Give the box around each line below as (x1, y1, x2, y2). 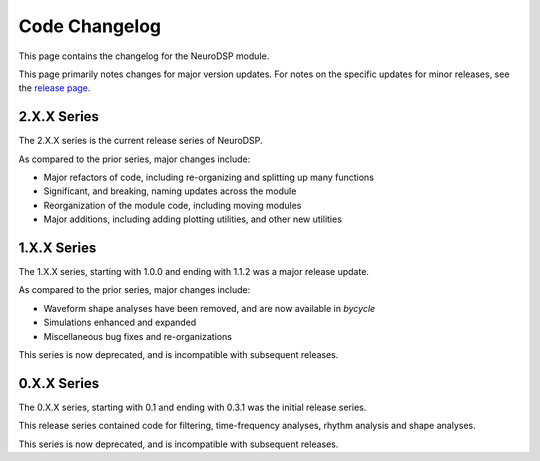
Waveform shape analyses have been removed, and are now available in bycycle (43, 302, 376, 314)
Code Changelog (18, 15, 162, 37)
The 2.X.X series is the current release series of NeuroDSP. (18, 135, 263, 147)
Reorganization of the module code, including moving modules (43, 199, 302, 211)
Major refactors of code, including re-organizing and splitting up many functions (43, 171, 375, 184)
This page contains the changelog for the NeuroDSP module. (18, 50, 270, 62)
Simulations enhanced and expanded (43, 316, 197, 329)
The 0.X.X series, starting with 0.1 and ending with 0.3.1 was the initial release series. (18, 401, 367, 413)
